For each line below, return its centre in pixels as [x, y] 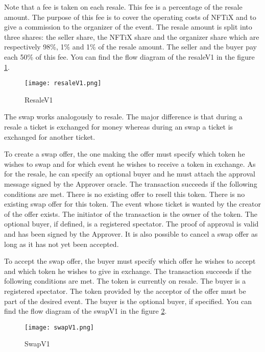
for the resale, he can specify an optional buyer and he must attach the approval [130, 174]
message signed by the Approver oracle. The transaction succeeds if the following [131, 183]
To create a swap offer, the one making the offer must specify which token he [125, 154]
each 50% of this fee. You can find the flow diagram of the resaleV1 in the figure [129, 56]
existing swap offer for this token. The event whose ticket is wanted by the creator [132, 204]
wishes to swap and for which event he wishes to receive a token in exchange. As [130, 164]
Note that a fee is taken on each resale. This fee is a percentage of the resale [123, 7]
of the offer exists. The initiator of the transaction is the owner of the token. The [131, 213]
